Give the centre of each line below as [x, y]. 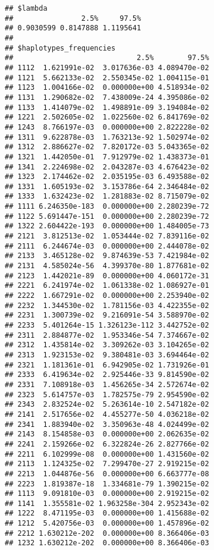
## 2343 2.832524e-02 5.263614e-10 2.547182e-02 [107, 405]
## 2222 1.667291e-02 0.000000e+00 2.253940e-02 [107, 296]
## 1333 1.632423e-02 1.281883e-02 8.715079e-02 [107, 197]
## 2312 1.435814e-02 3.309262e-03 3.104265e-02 [107, 345]
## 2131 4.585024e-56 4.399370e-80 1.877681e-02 [107, 266]
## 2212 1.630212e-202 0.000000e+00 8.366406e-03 [107, 533]
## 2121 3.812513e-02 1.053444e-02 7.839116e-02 [107, 236]
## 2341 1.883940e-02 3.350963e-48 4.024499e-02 [107, 424]
